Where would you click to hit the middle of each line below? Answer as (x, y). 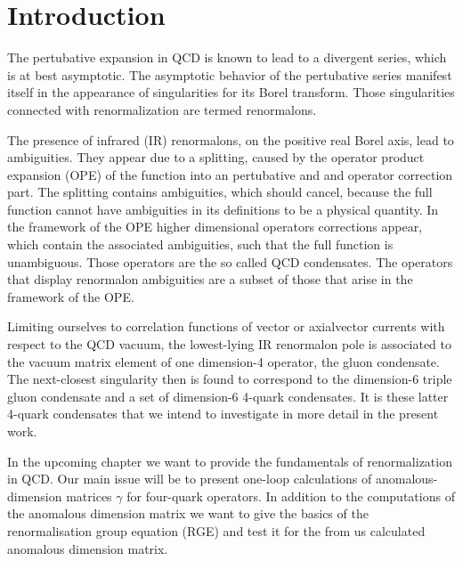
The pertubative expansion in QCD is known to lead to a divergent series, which (227, 57)
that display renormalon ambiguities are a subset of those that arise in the (210, 279)
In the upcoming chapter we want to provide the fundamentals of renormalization (230, 461)
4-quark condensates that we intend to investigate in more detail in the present (223, 414)
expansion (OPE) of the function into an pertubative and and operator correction (230, 174)
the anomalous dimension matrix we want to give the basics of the (188, 513)
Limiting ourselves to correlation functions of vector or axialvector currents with (226, 326)
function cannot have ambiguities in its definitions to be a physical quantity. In (223, 209)
